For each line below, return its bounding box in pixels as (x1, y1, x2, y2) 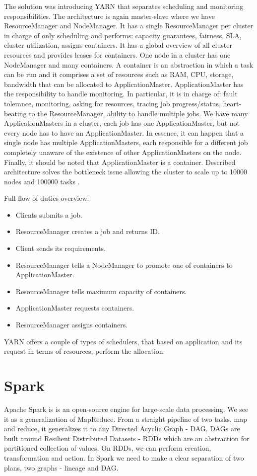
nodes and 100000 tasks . (4, 176, 80, 186)
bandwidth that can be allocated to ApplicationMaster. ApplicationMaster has (4, 79, 244, 89)
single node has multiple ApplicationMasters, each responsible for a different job (4, 137, 248, 148)
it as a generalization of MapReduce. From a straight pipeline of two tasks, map (4, 413, 248, 424)
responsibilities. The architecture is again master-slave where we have (4, 10, 215, 21)
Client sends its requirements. (15, 243, 106, 253)
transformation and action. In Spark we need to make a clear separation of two (4, 452, 244, 463)
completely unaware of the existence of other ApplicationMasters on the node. (4, 147, 242, 157)
